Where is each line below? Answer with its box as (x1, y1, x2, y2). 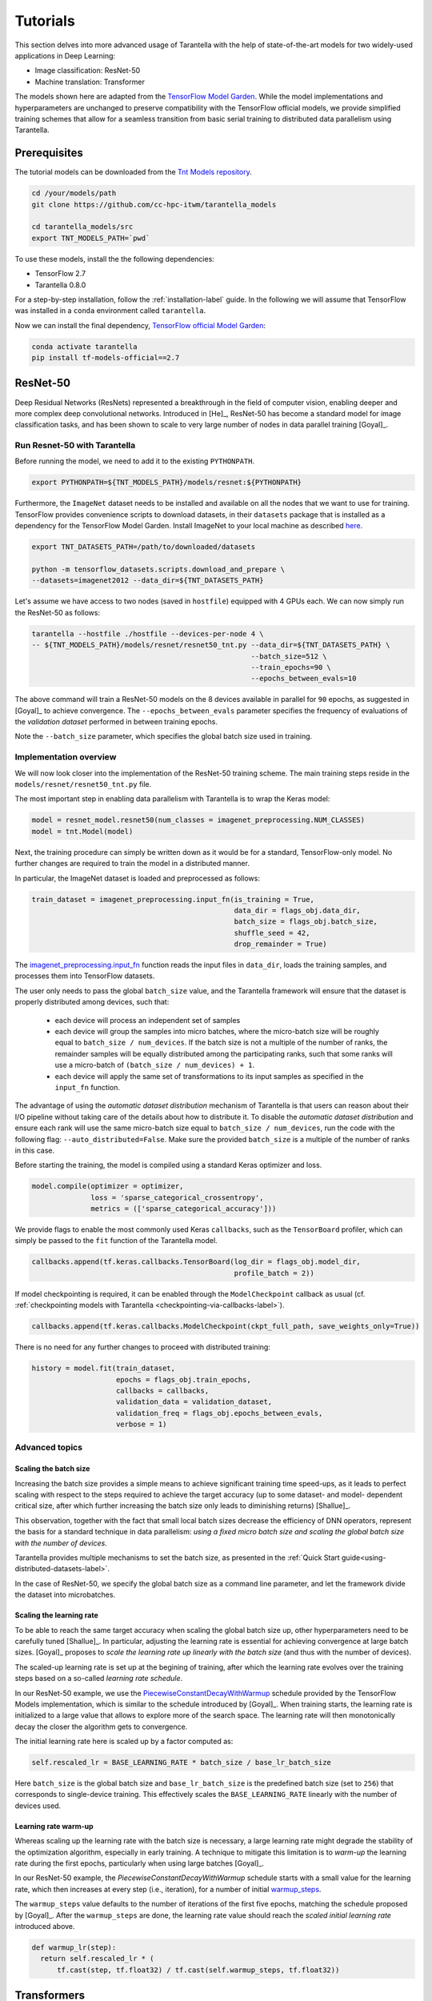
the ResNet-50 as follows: (14, 608, 101, 617)
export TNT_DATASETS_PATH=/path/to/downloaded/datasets (31, 543, 256, 551)
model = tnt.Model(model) (31, 827, 134, 836)
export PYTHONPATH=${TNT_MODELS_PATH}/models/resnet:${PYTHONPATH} (31, 478, 302, 487)
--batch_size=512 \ (250, 652, 327, 660)
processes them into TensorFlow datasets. (14, 971, 155, 980)
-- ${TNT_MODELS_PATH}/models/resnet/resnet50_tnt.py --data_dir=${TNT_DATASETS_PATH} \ (31, 640, 391, 650)
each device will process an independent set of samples (54, 1015, 241, 1025)
